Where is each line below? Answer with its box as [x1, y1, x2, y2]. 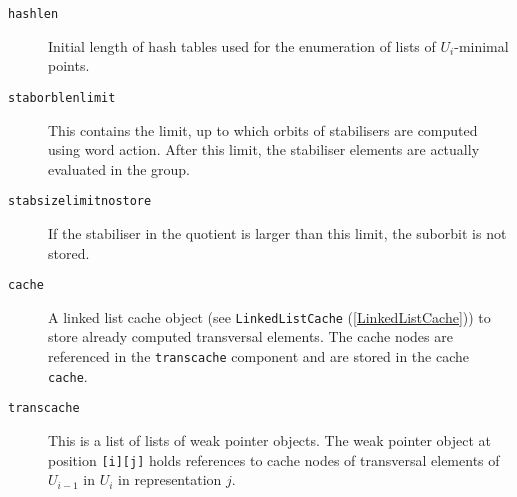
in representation [118, 469, 222, 490]
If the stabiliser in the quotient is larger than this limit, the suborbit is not [48, 222, 507, 243]
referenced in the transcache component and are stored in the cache [48, 346, 470, 367]
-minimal [454, 35, 509, 56]
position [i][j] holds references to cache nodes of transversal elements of [48, 449, 500, 470]
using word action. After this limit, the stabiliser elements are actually [48, 139, 480, 160]
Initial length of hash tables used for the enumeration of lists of [48, 35, 436, 56]
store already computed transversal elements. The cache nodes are [48, 326, 453, 347]
